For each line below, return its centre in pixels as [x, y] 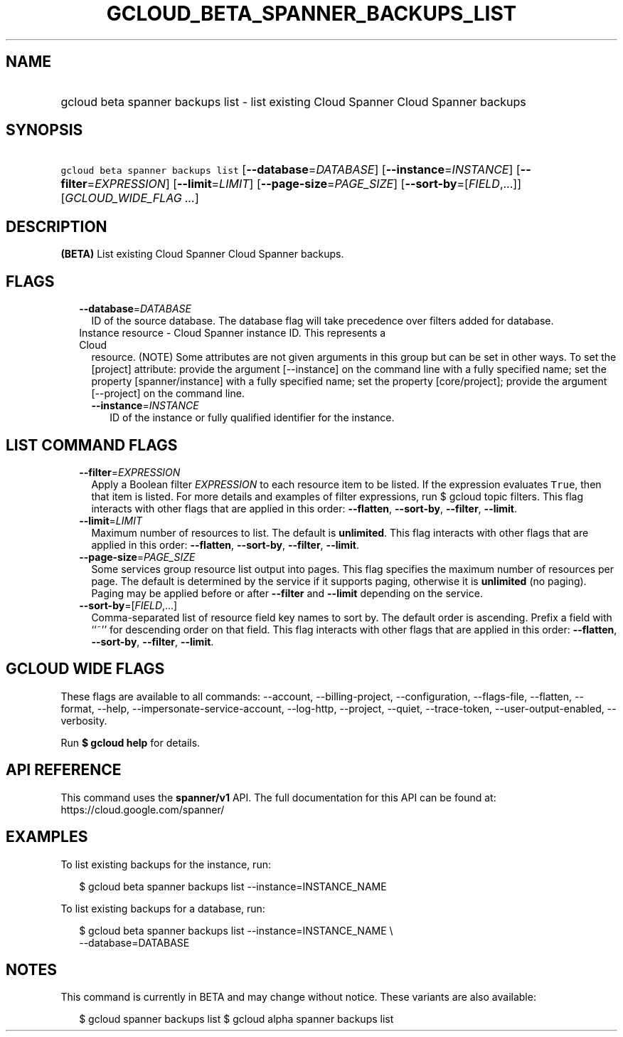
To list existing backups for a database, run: [163, 908]
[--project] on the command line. [168, 394]
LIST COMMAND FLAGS [92, 445]
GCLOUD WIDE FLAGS [85, 669]
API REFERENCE [64, 770]
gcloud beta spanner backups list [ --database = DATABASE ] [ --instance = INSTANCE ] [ [291, 170]
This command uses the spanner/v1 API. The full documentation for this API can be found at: [278, 797]
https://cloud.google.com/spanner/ [143, 809]
